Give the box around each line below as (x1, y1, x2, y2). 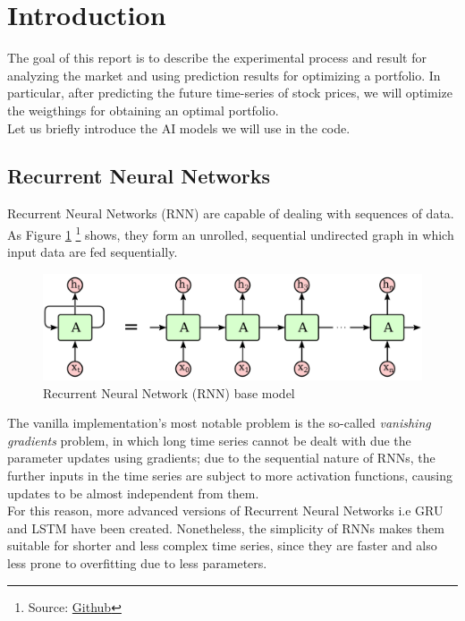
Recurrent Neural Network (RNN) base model (43, 383, 295, 402)
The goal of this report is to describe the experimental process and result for (7, 48, 427, 67)
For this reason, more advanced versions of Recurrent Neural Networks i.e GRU (7, 501, 444, 520)
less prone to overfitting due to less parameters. (7, 553, 267, 572)
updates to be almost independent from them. (7, 483, 259, 502)
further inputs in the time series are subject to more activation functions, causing (7, 465, 453, 484)
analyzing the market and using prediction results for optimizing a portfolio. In (7, 65, 441, 84)
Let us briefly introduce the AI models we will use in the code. (7, 118, 351, 137)
